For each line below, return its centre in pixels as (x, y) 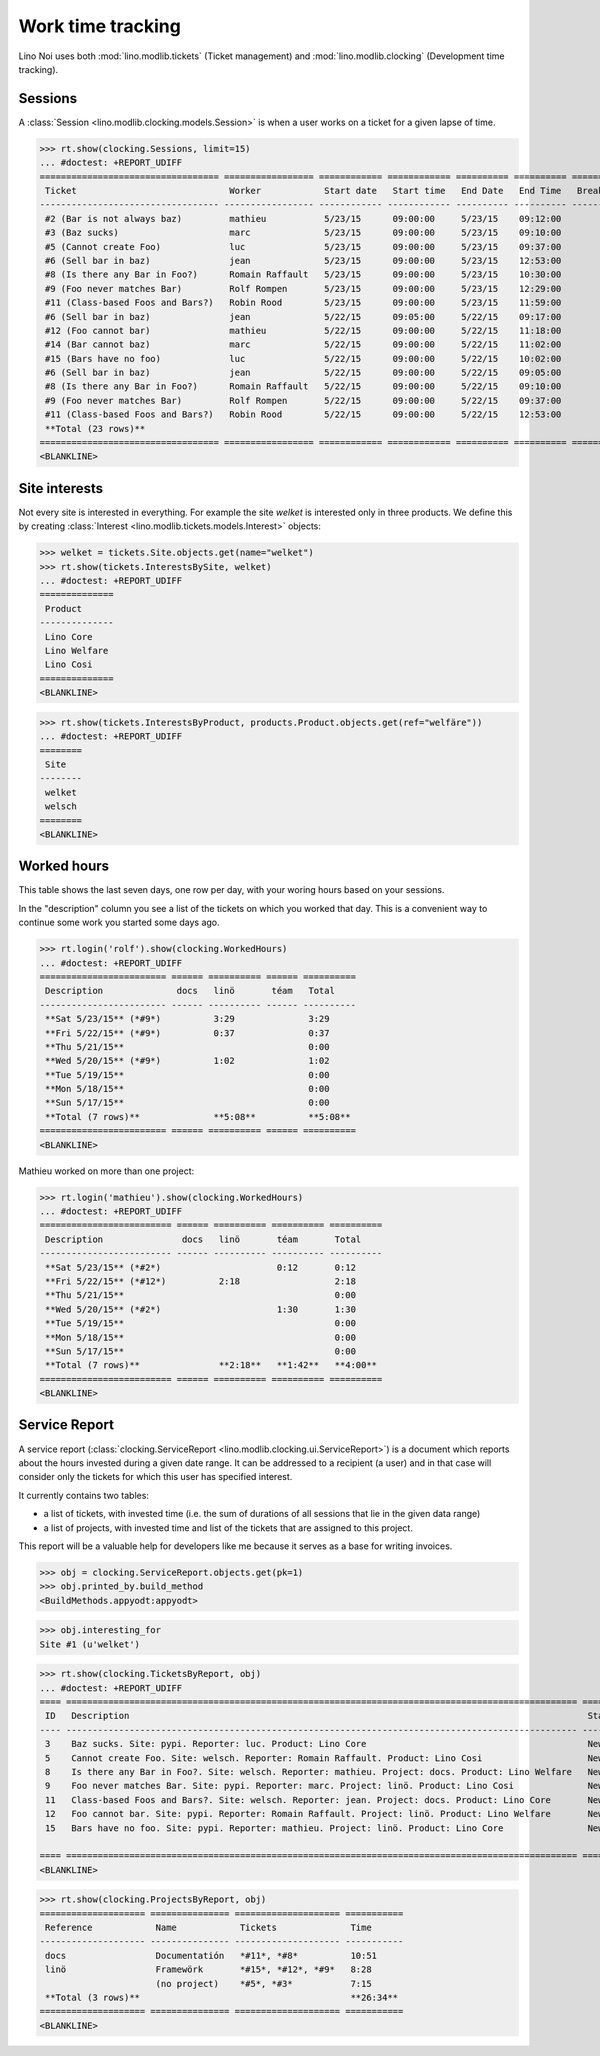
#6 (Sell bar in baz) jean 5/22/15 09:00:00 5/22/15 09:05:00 (303, 373)
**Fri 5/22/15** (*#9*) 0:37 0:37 (187, 1033)
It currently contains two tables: (84, 1495)
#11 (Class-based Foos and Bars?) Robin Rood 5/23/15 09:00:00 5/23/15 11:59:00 (303, 303)
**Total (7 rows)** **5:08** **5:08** (198, 1116)
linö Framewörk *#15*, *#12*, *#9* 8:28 (208, 1969)
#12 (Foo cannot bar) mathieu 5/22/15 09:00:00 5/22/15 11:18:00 (303, 330)
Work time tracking (100, 26)
